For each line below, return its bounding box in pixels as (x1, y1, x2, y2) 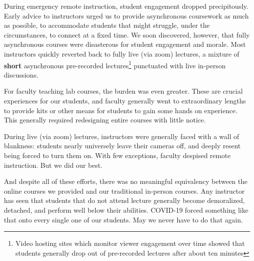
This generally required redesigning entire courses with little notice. (4, 115, 206, 125)
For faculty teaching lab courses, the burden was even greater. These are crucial (4, 86, 243, 96)
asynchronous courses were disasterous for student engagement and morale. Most (4, 39, 246, 49)
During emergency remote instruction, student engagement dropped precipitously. (4, 1, 249, 11)
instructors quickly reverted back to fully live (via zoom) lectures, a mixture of (4, 48, 239, 59)
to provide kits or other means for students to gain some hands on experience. (4, 105, 237, 115)
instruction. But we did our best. (4, 160, 103, 170)
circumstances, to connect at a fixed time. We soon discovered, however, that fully (4, 29, 250, 40)
